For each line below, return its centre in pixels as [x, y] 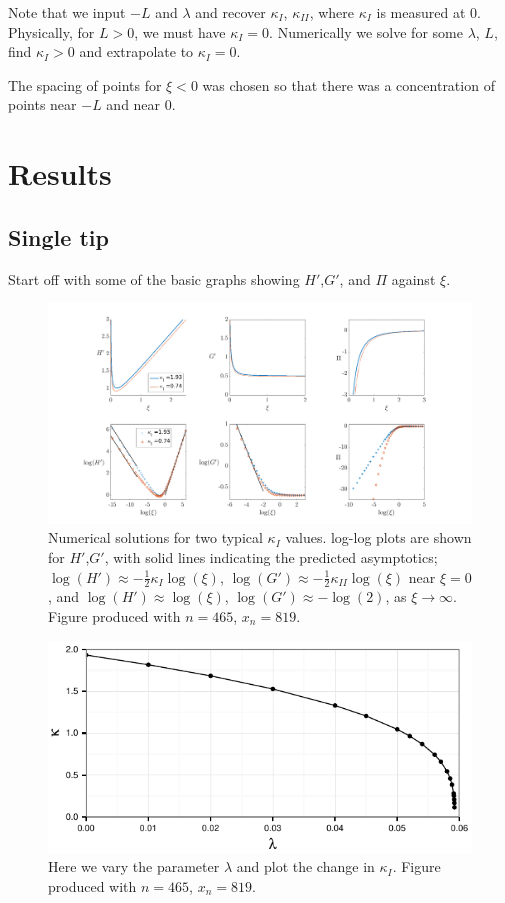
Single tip [58, 236]
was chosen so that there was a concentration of [348, 84]
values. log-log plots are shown [378, 537]
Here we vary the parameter [134, 866]
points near [42, 104]
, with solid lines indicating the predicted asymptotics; [271, 557]
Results [60, 173]
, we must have [180, 31]
